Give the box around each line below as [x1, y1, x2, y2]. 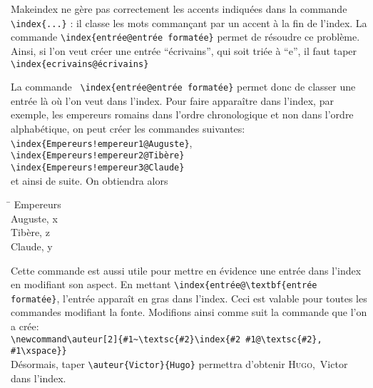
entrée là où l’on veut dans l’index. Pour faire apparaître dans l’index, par [11, 93, 334, 108]
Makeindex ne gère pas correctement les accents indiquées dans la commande [11, 1, 347, 16]
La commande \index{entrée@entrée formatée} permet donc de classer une [11, 79, 356, 94]
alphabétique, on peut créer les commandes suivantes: [11, 121, 245, 136]
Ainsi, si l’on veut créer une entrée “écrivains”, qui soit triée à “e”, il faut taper [11, 43, 357, 58]
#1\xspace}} [11, 346, 67, 357]
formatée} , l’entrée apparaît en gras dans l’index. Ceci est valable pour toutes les [11, 290, 367, 305]
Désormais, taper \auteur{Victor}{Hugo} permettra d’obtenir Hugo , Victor [11, 356, 348, 371]
